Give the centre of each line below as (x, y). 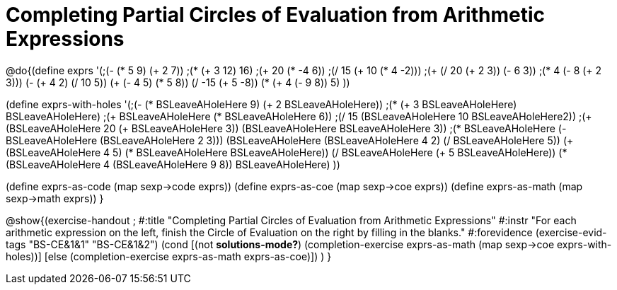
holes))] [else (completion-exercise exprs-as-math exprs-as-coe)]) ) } (169, 256)
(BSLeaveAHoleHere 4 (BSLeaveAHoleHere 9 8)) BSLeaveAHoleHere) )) (173, 164)
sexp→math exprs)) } (55, 198)
